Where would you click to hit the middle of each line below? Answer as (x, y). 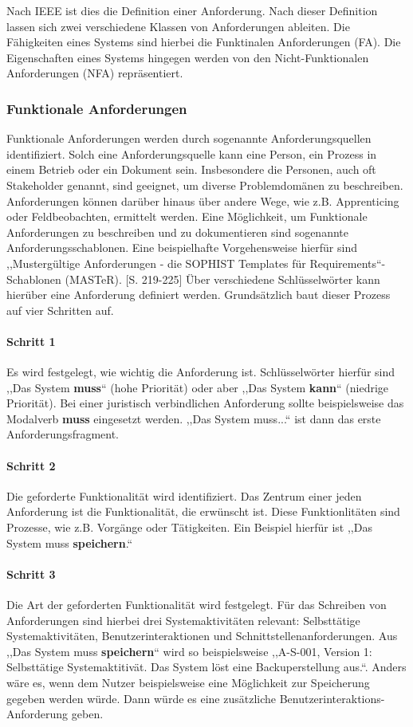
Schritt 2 (31, 465)
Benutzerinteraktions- (332, 698)
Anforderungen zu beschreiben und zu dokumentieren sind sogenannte (177, 232)
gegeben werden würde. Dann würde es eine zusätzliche (141, 698)
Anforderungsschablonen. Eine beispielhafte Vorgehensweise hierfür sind (182, 248)
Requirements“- (348, 263)
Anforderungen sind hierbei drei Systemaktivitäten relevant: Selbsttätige (183, 620)
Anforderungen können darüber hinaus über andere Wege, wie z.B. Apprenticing (203, 200)
